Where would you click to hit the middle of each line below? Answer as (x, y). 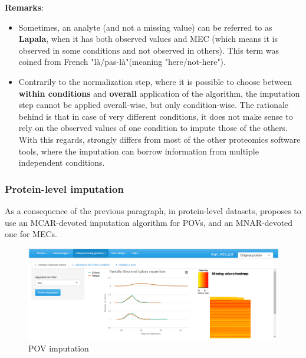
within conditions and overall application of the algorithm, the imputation (159, 93)
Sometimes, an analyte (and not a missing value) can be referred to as (145, 27)
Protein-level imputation (64, 188)
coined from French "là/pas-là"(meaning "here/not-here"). (122, 62)
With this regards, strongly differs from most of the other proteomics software (159, 139)
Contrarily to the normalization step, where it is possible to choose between (155, 81)
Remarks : (24, 7)
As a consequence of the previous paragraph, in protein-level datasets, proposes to (153, 210)
